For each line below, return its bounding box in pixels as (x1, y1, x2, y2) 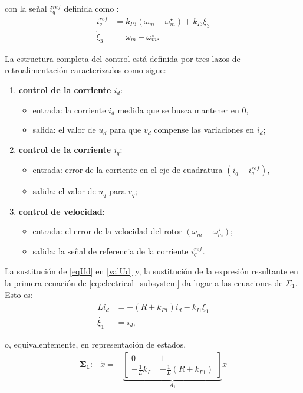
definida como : (64, 2, 119, 14)
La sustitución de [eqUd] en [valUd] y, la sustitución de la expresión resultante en (5, 265, 298, 277)
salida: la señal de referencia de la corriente (32, 244, 189, 257)
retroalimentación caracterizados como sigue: (5, 64, 166, 76)
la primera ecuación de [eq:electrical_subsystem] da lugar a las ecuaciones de (5, 276, 283, 289)
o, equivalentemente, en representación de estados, (5, 338, 186, 351)
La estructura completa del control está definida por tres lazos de (5, 52, 241, 64)
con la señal (5, 2, 47, 14)
